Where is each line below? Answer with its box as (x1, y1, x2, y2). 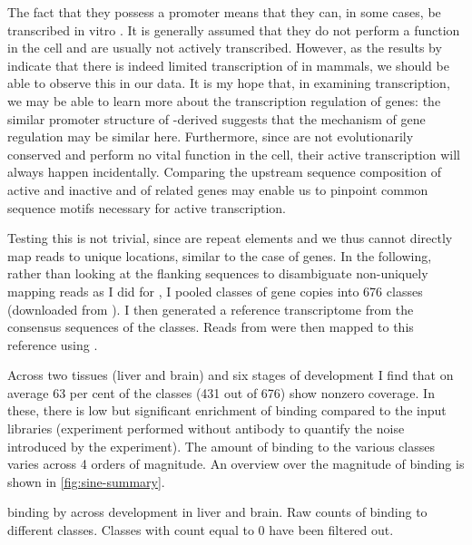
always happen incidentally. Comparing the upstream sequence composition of (7, 162, 441, 181)
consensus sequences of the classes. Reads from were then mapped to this (7, 317, 414, 336)
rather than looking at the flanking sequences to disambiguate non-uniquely (7, 264, 428, 283)
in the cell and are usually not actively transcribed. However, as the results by (7, 38, 442, 57)
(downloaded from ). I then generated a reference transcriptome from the (7, 299, 414, 318)
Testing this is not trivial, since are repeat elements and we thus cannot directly (7, 229, 453, 248)
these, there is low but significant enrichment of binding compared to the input (7, 401, 447, 420)
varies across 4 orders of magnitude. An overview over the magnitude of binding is (7, 454, 465, 473)
